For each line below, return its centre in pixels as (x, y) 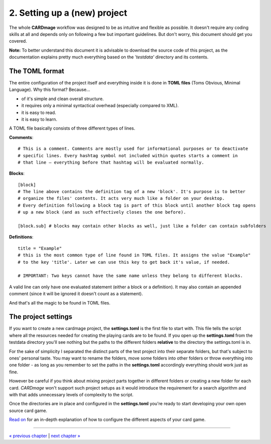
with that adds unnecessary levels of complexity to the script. (71, 394)
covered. (18, 41)
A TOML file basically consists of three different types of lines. (72, 128)
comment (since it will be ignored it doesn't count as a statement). (76, 294)
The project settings (41, 317)
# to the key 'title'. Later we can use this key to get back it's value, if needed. (124, 262)
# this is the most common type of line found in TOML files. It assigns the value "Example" (134, 255)
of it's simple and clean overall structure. (63, 99)
